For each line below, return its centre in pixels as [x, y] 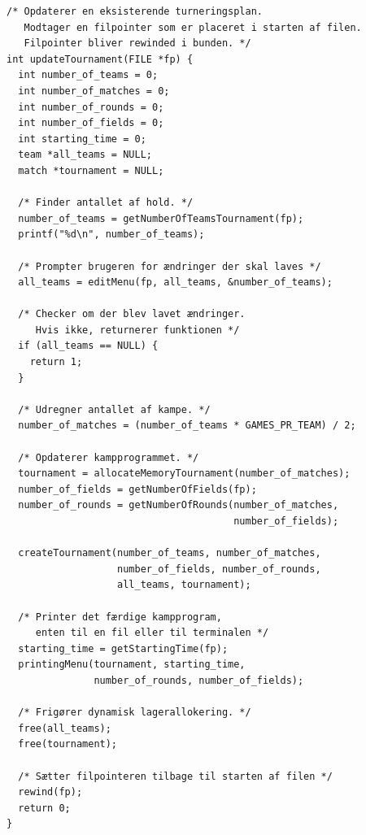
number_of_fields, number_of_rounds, [219, 569]
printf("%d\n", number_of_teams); [111, 235]
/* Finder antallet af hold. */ [106, 203]
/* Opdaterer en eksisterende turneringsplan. [135, 11]
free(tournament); [68, 744]
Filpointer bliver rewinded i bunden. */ [137, 43]
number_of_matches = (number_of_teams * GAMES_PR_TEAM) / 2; [187, 426]
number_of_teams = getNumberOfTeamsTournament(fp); [161, 218]
